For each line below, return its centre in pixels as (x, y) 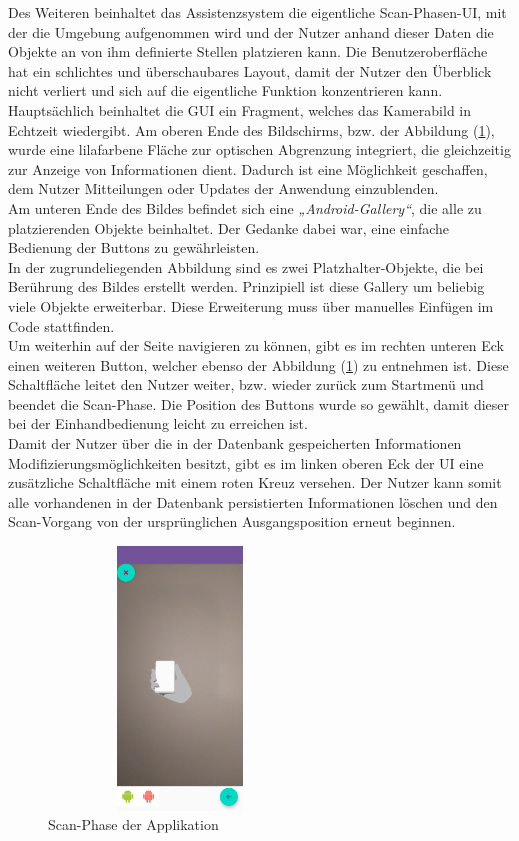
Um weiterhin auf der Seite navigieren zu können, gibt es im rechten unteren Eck (256, 345)
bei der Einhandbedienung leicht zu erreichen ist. (158, 423)
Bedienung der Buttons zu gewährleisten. (134, 247)
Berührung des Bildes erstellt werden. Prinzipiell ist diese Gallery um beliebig (246, 286)
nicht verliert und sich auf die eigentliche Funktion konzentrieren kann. (225, 90)
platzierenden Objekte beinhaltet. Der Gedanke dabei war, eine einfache (229, 227)
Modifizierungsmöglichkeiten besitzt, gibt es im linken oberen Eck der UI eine (246, 462)
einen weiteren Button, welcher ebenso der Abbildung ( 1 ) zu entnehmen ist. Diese (258, 364)
